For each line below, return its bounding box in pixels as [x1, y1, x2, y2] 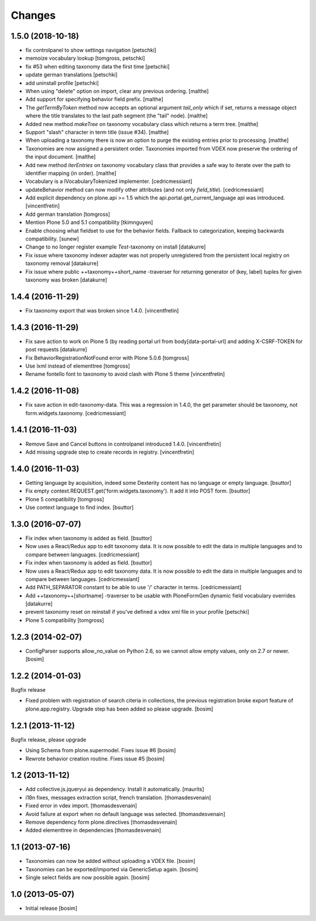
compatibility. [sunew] [25, 235, 79, 243]
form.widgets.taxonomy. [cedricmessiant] [25, 409, 126, 416]
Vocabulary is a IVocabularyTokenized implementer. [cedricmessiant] [25, 178, 193, 185]
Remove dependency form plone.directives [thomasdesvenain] [25, 818, 177, 825]
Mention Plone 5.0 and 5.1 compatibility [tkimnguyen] [25, 219, 153, 226]
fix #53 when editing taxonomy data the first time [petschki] [25, 63, 170, 70]
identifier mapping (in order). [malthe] [25, 169, 116, 176]
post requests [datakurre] [25, 346, 87, 353]
